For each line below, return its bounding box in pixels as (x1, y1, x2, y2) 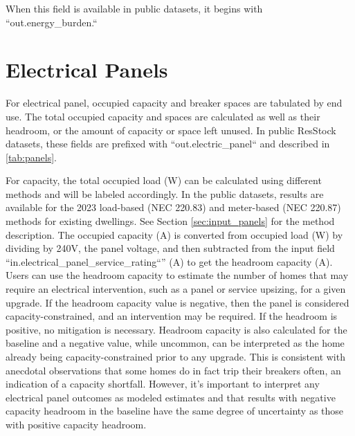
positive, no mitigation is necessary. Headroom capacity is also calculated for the (6, 322, 347, 336)
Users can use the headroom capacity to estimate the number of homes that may (6, 268, 349, 282)
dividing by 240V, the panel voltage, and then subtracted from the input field (6, 241, 335, 255)
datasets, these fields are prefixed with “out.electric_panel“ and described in (6, 136, 330, 151)
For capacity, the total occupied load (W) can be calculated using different (6, 173, 322, 188)
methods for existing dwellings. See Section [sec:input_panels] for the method (6, 214, 335, 228)
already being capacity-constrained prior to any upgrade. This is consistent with (6, 349, 345, 363)
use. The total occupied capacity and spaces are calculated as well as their (6, 109, 320, 123)
